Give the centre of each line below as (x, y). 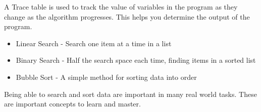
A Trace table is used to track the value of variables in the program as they (121, 7)
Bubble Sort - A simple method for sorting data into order (106, 77)
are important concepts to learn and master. (72, 104)
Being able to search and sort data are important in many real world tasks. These (130, 94)
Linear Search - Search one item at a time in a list (94, 43)
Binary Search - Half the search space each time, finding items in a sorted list (136, 60)
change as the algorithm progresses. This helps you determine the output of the (127, 16)
